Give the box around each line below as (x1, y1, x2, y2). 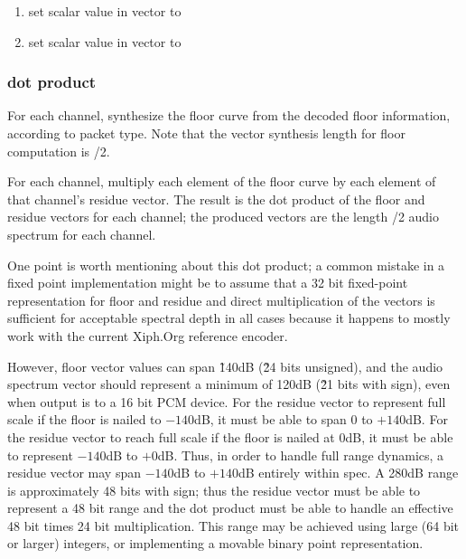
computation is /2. (7, 141, 110, 160)
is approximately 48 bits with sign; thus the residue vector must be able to (7, 480, 421, 499)
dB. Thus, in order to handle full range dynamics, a (157, 445, 444, 464)
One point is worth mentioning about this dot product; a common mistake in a (7, 255, 445, 274)
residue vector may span (7, 463, 141, 482)
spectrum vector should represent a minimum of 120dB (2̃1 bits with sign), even (7, 374, 451, 393)
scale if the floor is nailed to (7, 410, 162, 429)
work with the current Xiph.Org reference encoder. (7, 326, 288, 345)
